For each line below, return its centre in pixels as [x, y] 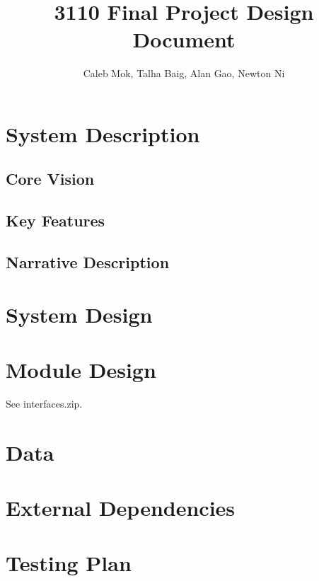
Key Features [56, 220]
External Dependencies [121, 508]
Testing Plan [69, 563]
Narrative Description [88, 262]
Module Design [81, 369]
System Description [103, 133]
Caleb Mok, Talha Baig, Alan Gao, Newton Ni [184, 73]
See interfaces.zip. [44, 403]
